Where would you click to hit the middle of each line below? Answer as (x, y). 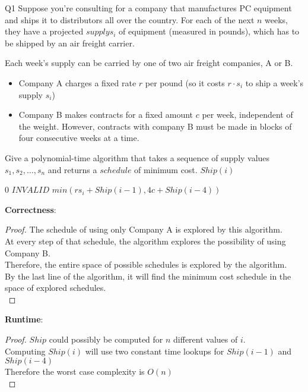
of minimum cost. (166, 169)
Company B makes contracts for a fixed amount (106, 115)
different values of (206, 339)
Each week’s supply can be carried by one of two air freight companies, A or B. (149, 63)
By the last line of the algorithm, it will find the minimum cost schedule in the (148, 276)
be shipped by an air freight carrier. (70, 43)
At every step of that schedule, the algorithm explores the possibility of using (145, 241)
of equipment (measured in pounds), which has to (209, 31)
